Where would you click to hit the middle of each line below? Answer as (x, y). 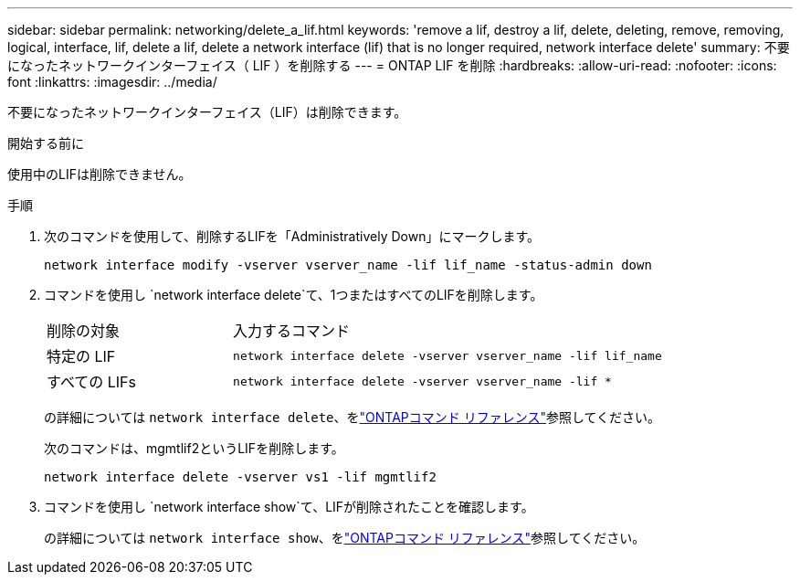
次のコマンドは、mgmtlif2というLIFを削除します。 (194, 448)
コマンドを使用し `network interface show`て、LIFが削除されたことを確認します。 (289, 507)
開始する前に (46, 143)
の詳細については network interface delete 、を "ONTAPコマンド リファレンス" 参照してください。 (353, 417)
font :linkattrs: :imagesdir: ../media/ (112, 82)
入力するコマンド (292, 331)
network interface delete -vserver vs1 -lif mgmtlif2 (240, 477)
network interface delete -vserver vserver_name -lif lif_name (447, 355)
